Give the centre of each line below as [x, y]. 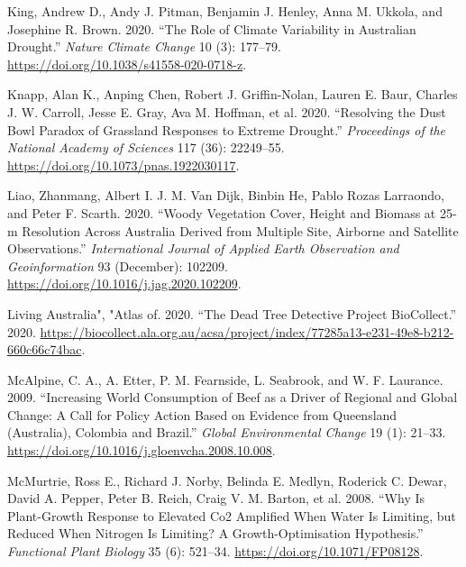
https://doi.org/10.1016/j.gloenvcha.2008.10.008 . [142, 450]
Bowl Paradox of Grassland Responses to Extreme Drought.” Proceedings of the [227, 129]
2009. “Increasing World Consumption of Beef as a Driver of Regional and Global [233, 397]
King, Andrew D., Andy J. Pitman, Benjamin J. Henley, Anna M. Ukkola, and [225, 11]
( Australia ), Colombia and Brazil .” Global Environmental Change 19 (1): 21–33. [227, 432]
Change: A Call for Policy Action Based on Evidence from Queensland [202, 414]
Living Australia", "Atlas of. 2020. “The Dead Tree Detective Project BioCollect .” [232, 313]
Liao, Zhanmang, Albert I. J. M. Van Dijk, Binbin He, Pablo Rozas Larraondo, [226, 195]
